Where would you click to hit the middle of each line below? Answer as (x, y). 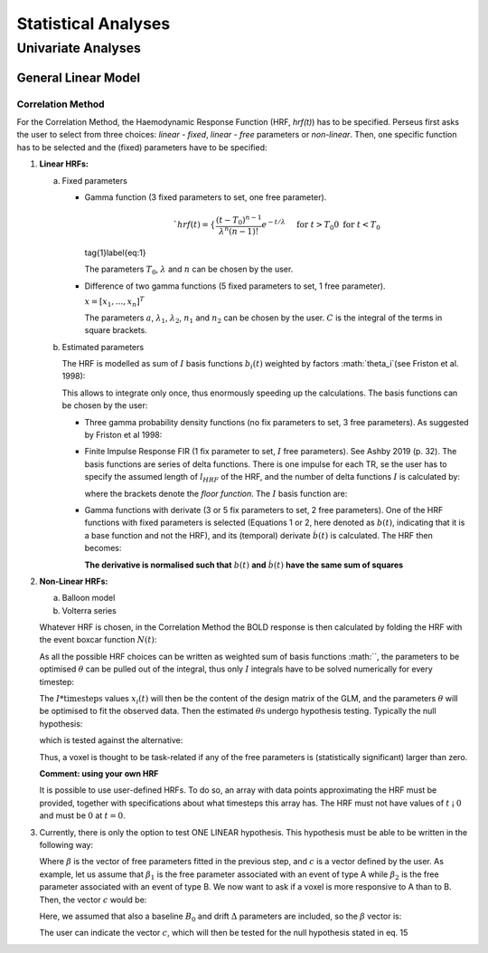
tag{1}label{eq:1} (115, 253)
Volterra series (89, 610)
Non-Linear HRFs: (74, 581)
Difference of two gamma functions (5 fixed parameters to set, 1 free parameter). (235, 286)
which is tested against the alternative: (111, 740)
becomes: (103, 548)
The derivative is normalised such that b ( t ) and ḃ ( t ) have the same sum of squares (244, 565)
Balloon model (89, 598)
